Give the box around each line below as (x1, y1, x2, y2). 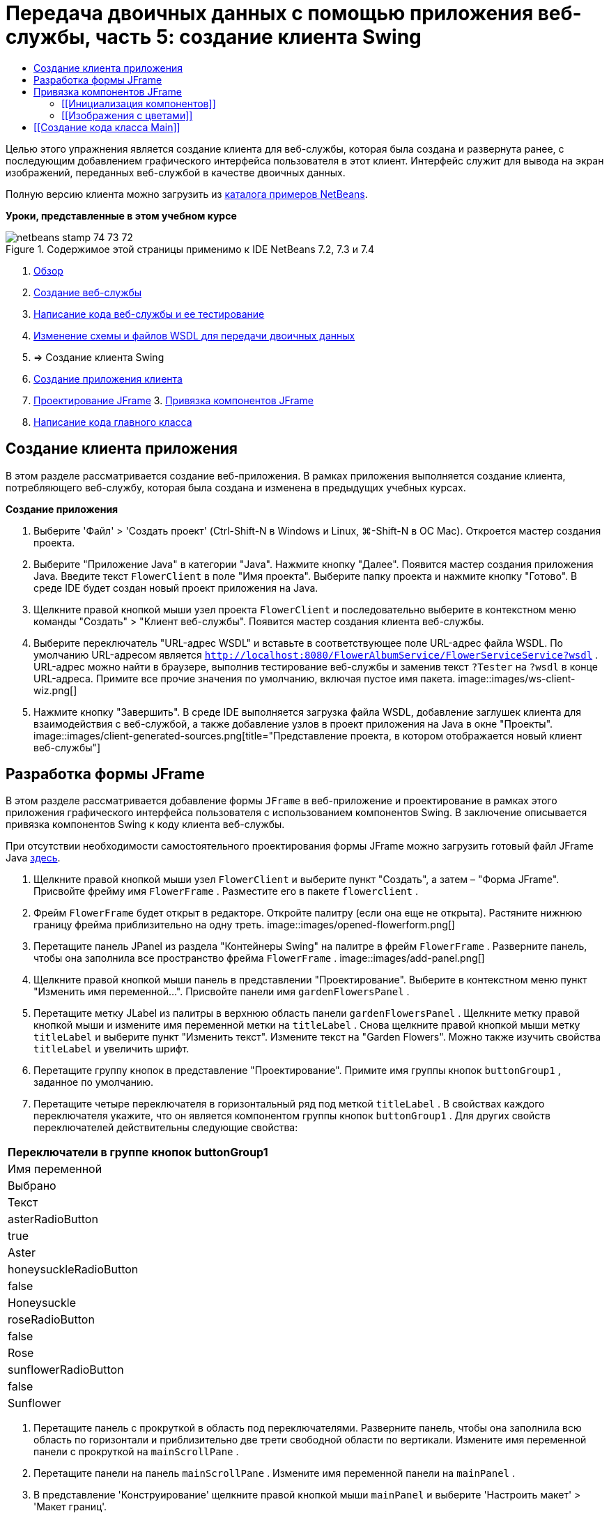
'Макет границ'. (33, 1501, 107, 1513)
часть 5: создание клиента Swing (95, 25, 422, 49)
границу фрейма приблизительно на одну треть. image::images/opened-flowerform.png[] (33, 919, 455, 931)
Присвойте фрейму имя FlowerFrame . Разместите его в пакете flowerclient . (33, 885, 418, 898)
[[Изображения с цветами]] (61, 109, 193, 121)
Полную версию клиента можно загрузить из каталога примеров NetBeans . (6, 187, 368, 200)
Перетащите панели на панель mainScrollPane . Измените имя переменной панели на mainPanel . (33, 1467, 515, 1480)
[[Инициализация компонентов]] (61, 97, 216, 109)
